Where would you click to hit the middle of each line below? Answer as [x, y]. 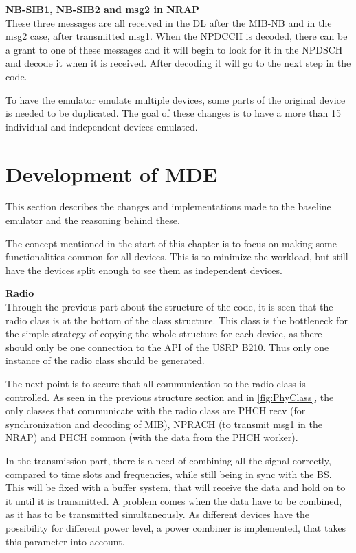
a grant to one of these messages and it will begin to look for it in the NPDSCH [174, 49]
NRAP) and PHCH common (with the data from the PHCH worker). [152, 437]
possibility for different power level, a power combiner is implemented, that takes [176, 527]
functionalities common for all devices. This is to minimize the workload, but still [177, 257]
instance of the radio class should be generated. [105, 360]
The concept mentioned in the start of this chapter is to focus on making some [171, 243]
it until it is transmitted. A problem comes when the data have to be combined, [174, 500]
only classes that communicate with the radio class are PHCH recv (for [156, 410]
